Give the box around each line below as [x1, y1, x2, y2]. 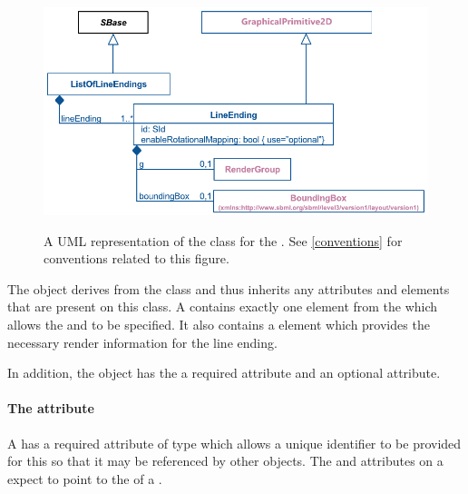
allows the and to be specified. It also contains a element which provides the [7, 315, 430, 333]
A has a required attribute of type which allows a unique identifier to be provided [7, 433, 462, 452]
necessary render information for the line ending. [7, 332, 278, 351]
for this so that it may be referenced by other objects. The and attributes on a [7, 451, 444, 470]
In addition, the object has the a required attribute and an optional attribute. [7, 363, 441, 382]
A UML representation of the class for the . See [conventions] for [44, 231, 403, 250]
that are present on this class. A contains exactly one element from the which [7, 297, 438, 316]
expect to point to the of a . [7, 469, 162, 488]
